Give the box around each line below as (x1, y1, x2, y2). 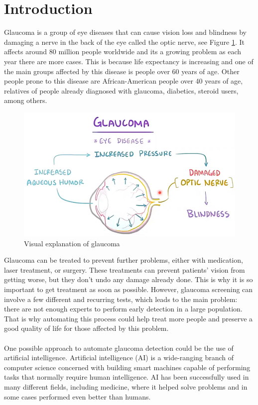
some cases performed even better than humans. (4, 391, 151, 402)
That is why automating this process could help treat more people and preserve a (4, 313, 253, 323)
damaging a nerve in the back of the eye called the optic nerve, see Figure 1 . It (4, 36, 245, 47)
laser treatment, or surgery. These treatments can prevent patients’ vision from (4, 264, 245, 275)
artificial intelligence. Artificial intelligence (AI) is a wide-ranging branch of (4, 352, 234, 363)
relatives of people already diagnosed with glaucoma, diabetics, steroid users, (4, 85, 239, 96)
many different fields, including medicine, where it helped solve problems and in (4, 382, 248, 392)
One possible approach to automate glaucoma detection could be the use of (4, 342, 234, 353)
